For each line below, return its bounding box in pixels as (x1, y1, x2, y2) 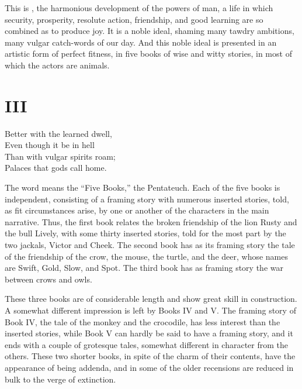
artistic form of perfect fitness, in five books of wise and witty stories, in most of (5, 47, 292, 60)
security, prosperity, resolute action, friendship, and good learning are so (5, 13, 263, 25)
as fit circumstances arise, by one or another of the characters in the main (5, 204, 269, 216)
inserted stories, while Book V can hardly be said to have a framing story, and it (5, 327, 293, 339)
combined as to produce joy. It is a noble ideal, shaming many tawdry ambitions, (5, 25, 294, 37)
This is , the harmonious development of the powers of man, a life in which (5, 2, 273, 13)
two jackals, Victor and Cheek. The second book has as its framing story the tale (5, 239, 295, 251)
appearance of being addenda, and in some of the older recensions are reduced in (5, 361, 294, 373)
